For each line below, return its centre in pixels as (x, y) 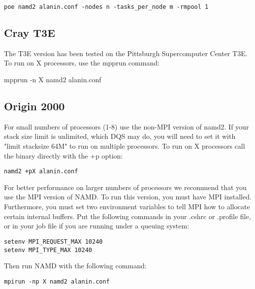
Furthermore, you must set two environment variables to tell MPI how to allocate (127, 207)
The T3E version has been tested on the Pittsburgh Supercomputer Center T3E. (126, 53)
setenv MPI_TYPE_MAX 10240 (48, 250)
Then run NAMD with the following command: (75, 266)
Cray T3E (30, 33)
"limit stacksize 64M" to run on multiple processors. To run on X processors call (125, 146)
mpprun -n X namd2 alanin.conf (53, 80)
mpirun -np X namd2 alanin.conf (57, 281)
